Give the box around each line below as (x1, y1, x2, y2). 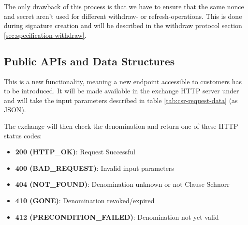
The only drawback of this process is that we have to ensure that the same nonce (4, 1, 244, 11)
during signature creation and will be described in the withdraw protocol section (4, 20, 242, 30)
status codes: (4, 130, 42, 140)
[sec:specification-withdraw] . (4, 30, 87, 40)
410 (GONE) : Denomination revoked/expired (15, 195, 155, 205)
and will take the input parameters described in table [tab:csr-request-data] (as (4, 95, 238, 105)
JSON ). (4, 105, 26, 115)
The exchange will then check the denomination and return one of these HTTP (4, 120, 238, 131)
